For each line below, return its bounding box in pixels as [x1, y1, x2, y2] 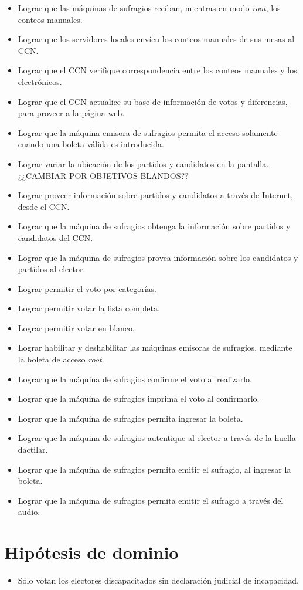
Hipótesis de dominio [4, 540, 179, 564]
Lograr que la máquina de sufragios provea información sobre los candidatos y [18, 251, 298, 263]
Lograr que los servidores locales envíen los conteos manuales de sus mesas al [18, 33, 295, 45]
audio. [18, 506, 40, 518]
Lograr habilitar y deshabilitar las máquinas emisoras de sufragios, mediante [18, 341, 292, 354]
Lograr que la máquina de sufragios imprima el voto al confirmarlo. [18, 392, 260, 405]
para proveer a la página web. [18, 107, 125, 119]
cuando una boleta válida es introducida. [18, 138, 164, 150]
